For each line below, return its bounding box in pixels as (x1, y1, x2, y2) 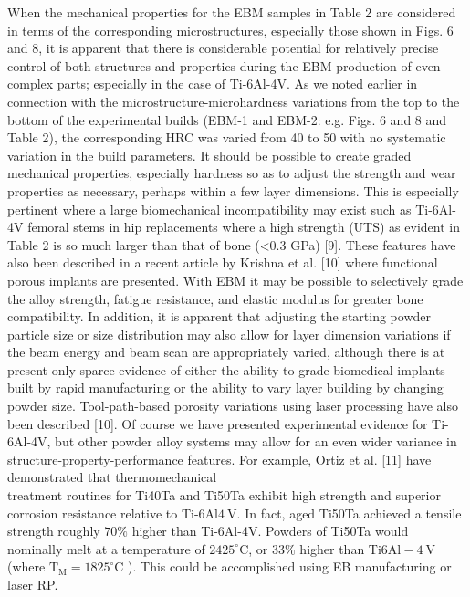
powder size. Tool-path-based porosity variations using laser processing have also (7, 396, 458, 415)
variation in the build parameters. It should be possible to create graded (7, 145, 412, 164)
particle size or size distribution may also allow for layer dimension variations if (7, 324, 451, 343)
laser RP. (7, 575, 58, 593)
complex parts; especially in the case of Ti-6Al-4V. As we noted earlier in (7, 74, 418, 93)
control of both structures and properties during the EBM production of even (7, 56, 441, 75)
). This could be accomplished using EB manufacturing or (128, 557, 452, 576)
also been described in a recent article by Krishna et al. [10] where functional (7, 253, 438, 272)
